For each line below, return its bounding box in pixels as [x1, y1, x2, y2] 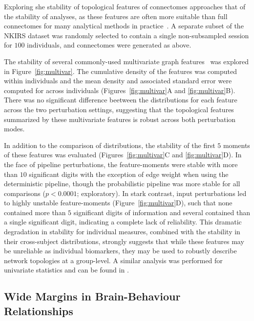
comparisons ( [4, 188, 45, 198]
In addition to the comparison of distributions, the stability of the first [4, 140, 215, 150]
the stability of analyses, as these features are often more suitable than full [4, 11, 228, 21]
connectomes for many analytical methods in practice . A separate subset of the [4, 21, 244, 31]
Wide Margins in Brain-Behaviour [4, 289, 181, 304]
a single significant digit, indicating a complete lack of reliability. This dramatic [4, 217, 242, 227]
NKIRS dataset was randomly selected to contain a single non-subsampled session [4, 30, 249, 40]
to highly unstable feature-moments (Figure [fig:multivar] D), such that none [4, 198, 233, 208]
